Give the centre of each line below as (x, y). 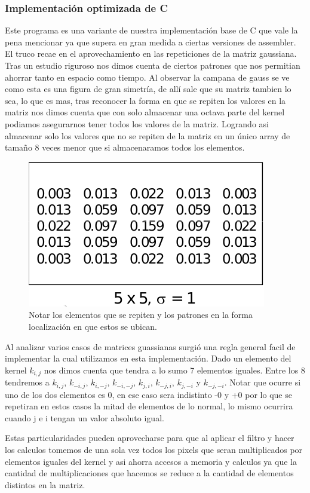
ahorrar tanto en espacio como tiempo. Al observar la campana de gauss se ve (147, 77)
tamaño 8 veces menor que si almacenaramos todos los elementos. (125, 147)
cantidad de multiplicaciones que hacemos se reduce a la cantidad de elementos (149, 473)
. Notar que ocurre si (263, 382)
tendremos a (27, 382)
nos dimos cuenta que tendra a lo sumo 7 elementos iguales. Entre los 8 (174, 370)
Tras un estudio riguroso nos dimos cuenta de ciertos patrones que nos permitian (153, 65)
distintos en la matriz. (45, 484)
